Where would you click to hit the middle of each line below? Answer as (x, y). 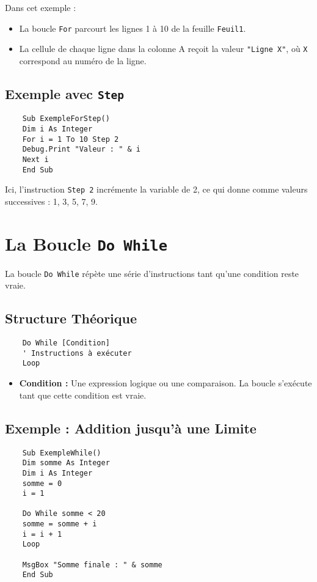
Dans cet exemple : (41, 7)
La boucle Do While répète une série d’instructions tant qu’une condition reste (152, 273)
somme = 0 (42, 483)
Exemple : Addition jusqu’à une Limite (131, 428)
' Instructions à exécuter (77, 353)
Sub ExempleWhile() (62, 453)
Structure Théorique (71, 318)
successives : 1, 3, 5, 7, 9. (51, 201)
